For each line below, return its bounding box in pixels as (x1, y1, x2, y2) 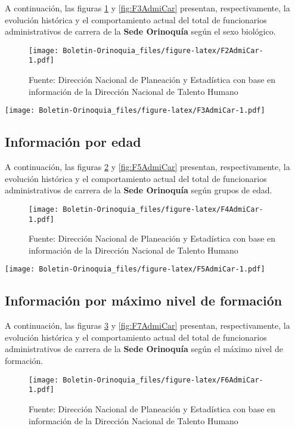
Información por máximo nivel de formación (5, 291, 282, 310)
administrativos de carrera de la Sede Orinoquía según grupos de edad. (5, 184, 272, 196)
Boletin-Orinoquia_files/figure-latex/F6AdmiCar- (63, 375, 263, 384)
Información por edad (5, 132, 141, 151)
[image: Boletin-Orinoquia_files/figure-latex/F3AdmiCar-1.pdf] (5, 106, 265, 115)
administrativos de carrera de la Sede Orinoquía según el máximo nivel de (5, 342, 283, 355)
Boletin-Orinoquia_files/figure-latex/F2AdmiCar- (63, 46, 263, 55)
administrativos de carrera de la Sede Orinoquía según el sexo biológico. (5, 25, 276, 38)
